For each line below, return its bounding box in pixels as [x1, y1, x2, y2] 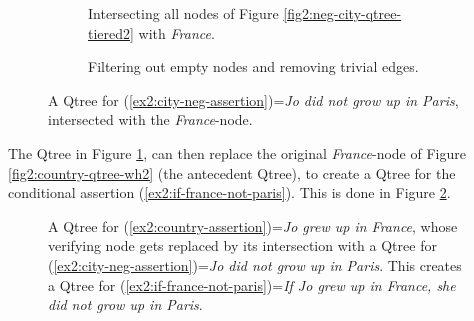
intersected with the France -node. [48, 109, 253, 130]
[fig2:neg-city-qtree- [283, 3, 402, 23]
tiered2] [88, 22, 134, 43]
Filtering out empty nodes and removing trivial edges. [88, 56, 419, 77]
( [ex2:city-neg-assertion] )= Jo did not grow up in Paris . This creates [48, 254, 462, 275]
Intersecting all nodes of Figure [88, 3, 279, 23]
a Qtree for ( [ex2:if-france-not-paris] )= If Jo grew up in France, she [48, 274, 456, 295]
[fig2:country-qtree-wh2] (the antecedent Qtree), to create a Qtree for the [8, 162, 456, 183]
